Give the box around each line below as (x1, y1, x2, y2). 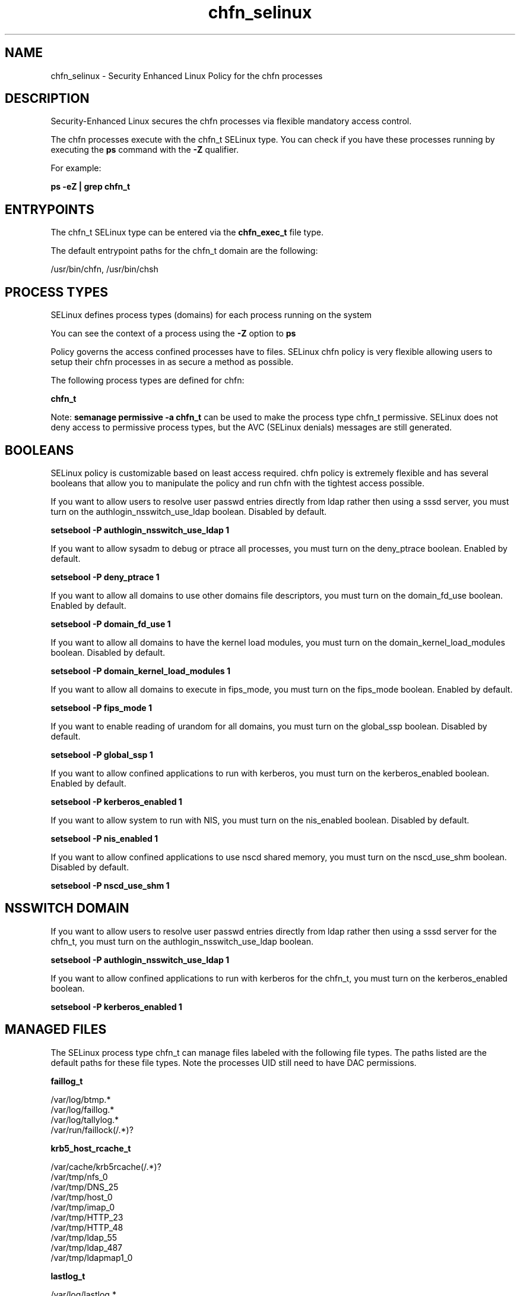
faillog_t (50, 1075, 83, 1086)
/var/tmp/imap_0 (50, 1201, 115, 1212)
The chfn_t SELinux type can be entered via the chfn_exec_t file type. (50, 227, 324, 238)
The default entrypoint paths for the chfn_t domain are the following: (50, 246, 318, 256)
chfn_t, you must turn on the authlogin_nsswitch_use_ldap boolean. (50, 936, 313, 946)
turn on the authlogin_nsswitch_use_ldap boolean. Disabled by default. (50, 506, 327, 517)
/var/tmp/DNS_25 (50, 1181, 119, 1192)
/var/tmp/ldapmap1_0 (50, 1252, 133, 1263)
